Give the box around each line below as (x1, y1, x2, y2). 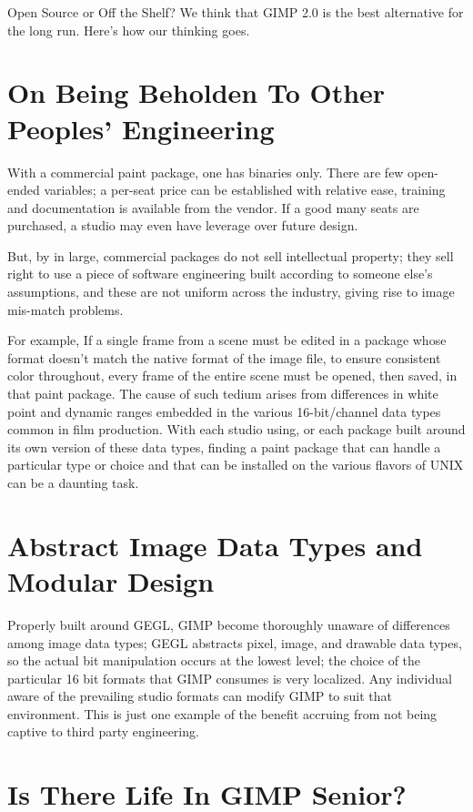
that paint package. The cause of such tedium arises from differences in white (7, 384, 438, 403)
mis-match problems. (7, 299, 124, 319)
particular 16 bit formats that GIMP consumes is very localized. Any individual (7, 668, 452, 687)
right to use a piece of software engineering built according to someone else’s (7, 264, 433, 283)
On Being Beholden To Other (7, 74, 386, 111)
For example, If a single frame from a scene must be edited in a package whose (7, 330, 447, 350)
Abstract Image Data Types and (7, 526, 423, 563)
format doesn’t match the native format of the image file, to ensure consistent (7, 348, 441, 367)
